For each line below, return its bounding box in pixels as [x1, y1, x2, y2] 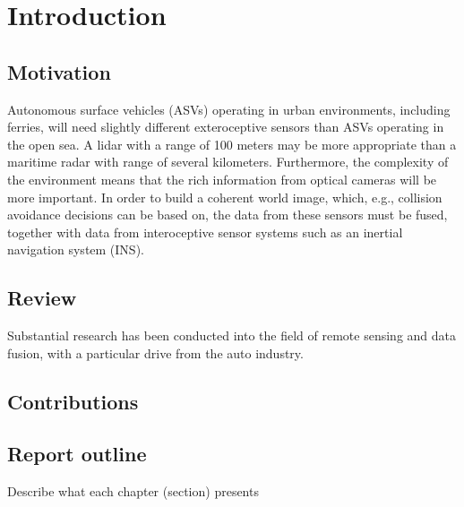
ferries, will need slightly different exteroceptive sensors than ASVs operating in [7, 117, 444, 136]
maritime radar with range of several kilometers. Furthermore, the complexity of [7, 152, 449, 171]
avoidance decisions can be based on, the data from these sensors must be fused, [7, 205, 448, 224]
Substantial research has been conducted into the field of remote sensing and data [7, 326, 457, 345]
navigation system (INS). [7, 240, 144, 259]
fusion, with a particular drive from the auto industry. [7, 343, 304, 362]
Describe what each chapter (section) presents [7, 482, 259, 501]
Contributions [7, 387, 139, 415]
